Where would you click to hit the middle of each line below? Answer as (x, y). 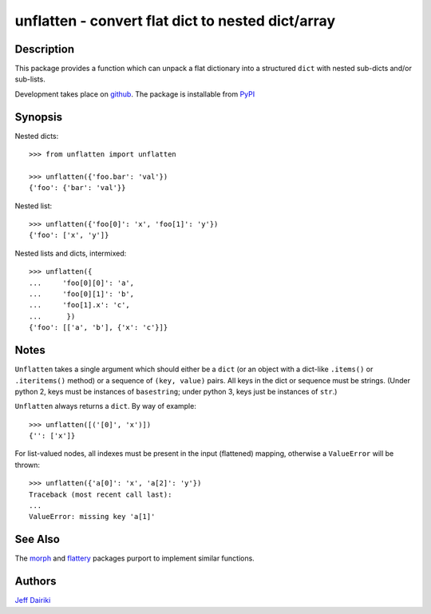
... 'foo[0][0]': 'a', (82, 283)
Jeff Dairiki (33, 600)
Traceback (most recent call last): (101, 494)
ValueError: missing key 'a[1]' (92, 517)
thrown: (27, 465)
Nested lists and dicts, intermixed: (71, 253)
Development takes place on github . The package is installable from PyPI (135, 94)
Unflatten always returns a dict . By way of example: (106, 406)
